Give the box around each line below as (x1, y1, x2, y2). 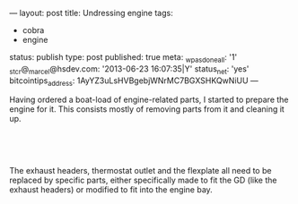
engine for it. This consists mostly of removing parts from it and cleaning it (9, 104, 285, 115)
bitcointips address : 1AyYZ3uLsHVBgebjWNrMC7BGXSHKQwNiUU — (9, 75, 259, 88)
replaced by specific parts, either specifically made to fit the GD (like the (9, 174, 277, 186)
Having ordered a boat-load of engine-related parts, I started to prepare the (9, 94, 289, 106)
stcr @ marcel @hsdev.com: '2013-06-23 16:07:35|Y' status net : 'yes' (9, 63, 250, 76)
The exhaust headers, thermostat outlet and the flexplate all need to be (9, 166, 272, 176)
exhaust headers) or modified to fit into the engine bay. (9, 184, 213, 195)
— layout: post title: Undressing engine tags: (9, 8, 173, 18)
